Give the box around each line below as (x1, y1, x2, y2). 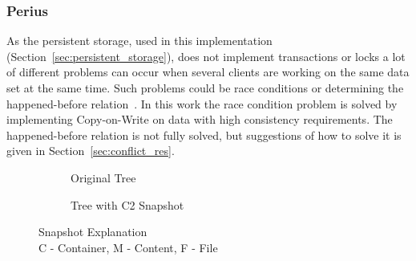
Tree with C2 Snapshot (71, 196, 184, 213)
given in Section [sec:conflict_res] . (6, 142, 175, 159)
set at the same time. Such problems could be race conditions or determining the (6, 80, 404, 96)
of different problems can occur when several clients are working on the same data (6, 63, 410, 80)
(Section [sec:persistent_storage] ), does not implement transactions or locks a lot (6, 47, 406, 64)
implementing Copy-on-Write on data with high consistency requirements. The (6, 111, 393, 128)
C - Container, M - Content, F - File (38, 239, 218, 255)
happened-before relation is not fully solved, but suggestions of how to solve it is (6, 126, 402, 143)
